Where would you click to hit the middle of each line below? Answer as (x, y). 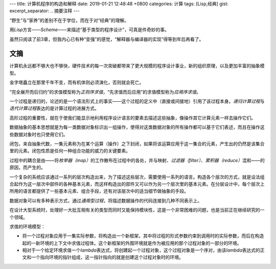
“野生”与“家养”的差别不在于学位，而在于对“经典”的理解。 (69, 20)
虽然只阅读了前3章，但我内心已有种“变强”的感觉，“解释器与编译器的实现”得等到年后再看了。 (107, 39)
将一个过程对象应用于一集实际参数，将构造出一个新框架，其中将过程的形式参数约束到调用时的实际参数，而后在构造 (143, 236)
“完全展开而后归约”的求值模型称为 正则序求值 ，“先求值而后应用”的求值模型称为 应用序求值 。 (105, 92)
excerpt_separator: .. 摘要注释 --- (44, 11)
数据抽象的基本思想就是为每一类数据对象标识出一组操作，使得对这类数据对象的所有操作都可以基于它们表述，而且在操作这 (137, 127)
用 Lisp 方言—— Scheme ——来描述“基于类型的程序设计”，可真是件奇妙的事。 (89, 30)
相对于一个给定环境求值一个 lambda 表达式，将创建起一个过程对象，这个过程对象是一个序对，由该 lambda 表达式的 (141, 250)
